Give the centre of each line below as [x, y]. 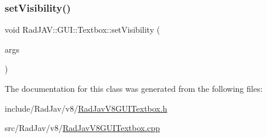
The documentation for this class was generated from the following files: [134, 88]
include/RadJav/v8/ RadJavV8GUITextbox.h [86, 108]
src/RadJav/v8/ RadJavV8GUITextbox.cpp [83, 128]
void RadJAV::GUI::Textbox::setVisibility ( [83, 30]
